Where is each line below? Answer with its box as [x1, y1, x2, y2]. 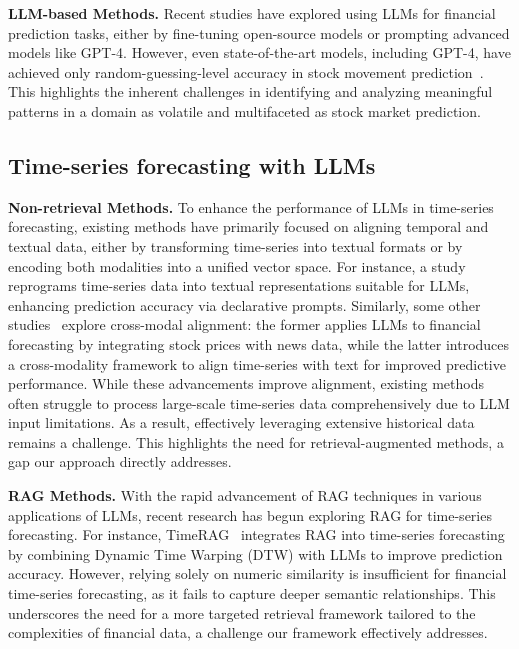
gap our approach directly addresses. [8, 451, 232, 472]
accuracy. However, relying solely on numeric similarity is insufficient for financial [8, 563, 507, 584]
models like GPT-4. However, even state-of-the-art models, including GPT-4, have [8, 42, 511, 63]
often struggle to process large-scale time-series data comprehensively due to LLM [8, 392, 510, 413]
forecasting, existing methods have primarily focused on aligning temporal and [8, 216, 489, 237]
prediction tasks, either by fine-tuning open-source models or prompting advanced [8, 22, 510, 43]
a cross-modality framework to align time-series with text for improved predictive [8, 353, 506, 374]
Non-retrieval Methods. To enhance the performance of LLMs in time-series [8, 196, 494, 217]
